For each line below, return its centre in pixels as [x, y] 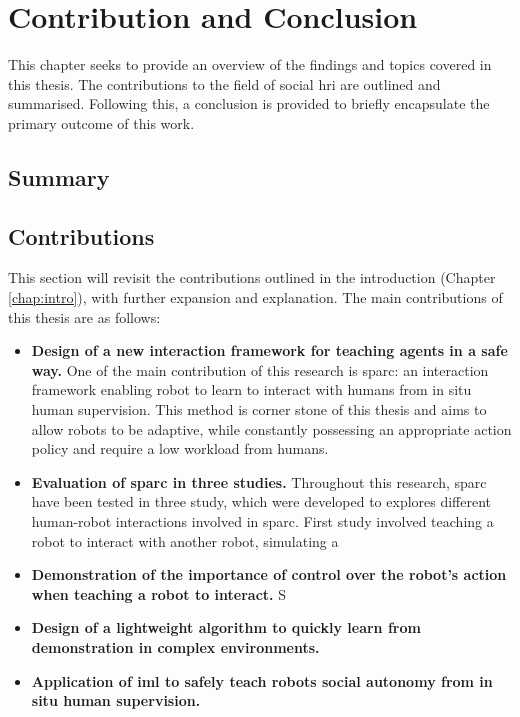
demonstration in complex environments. [175, 646]
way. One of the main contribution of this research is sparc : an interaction [260, 369]
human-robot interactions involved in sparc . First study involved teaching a [262, 521]
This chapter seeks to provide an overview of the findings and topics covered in [250, 64]
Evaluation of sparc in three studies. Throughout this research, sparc [259, 481]
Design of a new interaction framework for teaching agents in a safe [269, 350]
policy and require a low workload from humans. [180, 448]
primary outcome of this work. [101, 122]
